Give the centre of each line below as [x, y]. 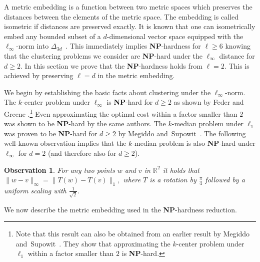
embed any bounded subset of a [52, 36]
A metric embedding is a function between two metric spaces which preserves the [128, 7]
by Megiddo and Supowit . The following [182, 133]
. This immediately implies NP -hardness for [133, 46]
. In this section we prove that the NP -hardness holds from [111, 65]
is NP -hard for [130, 102]
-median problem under [207, 123]
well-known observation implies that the [65, 143]
